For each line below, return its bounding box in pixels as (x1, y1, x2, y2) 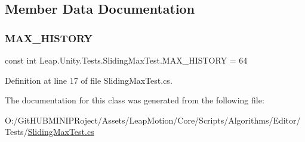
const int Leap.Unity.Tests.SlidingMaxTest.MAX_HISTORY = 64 (5, 54, 248, 66)
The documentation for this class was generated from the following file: (5, 94, 264, 106)
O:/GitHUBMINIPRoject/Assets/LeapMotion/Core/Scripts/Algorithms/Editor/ (5, 113, 301, 126)
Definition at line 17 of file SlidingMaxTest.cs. (5, 74, 172, 86)
